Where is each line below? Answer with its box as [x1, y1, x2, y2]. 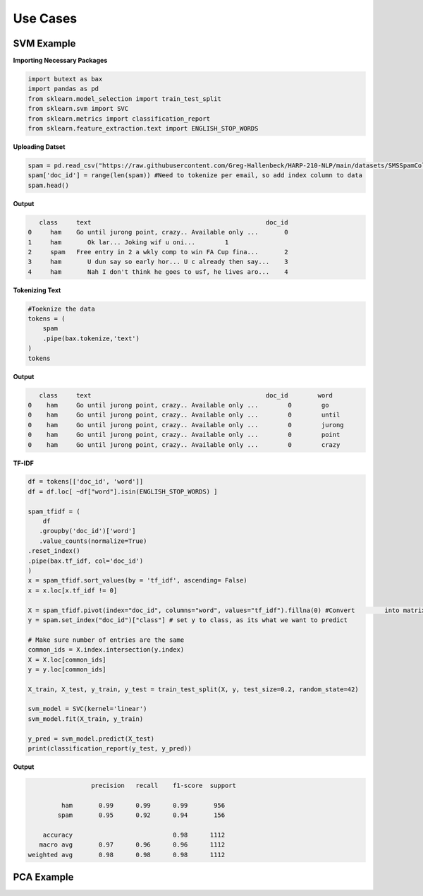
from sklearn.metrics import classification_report [27, 114, 211, 123]
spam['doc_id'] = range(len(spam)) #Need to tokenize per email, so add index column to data [27, 172, 363, 179]
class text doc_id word [39, 391, 333, 399]
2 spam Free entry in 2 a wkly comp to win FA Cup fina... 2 [27, 248, 288, 256]
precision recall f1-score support [90, 782, 236, 789]
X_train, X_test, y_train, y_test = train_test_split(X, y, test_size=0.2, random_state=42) [27, 685, 359, 693]
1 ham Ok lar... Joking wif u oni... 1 [27, 238, 229, 246]
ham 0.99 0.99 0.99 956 [61, 801, 226, 809]
